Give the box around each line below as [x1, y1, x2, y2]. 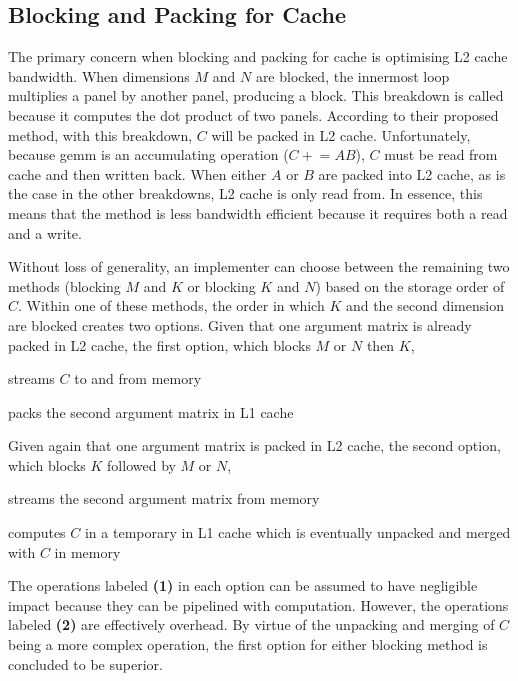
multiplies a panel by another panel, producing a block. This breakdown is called [8, 85, 504, 106]
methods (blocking [8, 275, 121, 296]
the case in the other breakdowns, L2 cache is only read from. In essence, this [8, 183, 483, 204]
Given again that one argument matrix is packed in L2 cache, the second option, [8, 435, 501, 456]
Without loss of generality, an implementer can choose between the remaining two [8, 256, 510, 277]
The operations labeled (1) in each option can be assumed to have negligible [8, 575, 478, 596]
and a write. [8, 222, 82, 243]
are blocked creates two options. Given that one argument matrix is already [8, 314, 472, 335]
